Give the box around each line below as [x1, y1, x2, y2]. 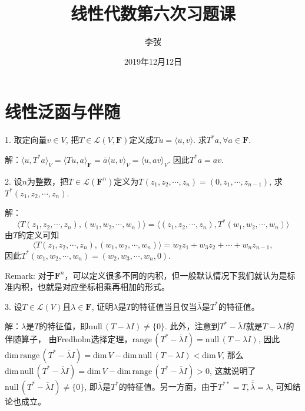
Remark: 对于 [5, 269, 55, 281]
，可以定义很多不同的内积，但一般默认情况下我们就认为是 [64, 269, 287, 281]
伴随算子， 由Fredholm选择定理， [5, 332, 132, 345]
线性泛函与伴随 [5, 99, 121, 123]
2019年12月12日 [124, 55, 182, 67]
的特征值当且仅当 [131, 300, 197, 312]
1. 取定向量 [5, 133, 47, 146]
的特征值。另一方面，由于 [118, 380, 218, 392]
